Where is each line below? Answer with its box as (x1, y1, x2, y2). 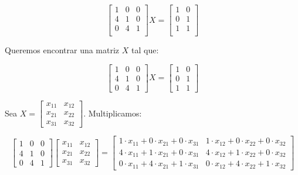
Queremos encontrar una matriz (5, 44, 120, 56)
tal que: (131, 44, 159, 56)
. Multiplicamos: (83, 107, 142, 119)
